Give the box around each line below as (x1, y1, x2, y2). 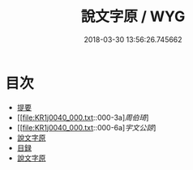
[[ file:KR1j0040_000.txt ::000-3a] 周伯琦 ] (16, 113, 149, 122)
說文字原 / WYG (80, 7, 186, 26)
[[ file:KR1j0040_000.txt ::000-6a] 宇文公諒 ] (16, 122, 157, 132)
